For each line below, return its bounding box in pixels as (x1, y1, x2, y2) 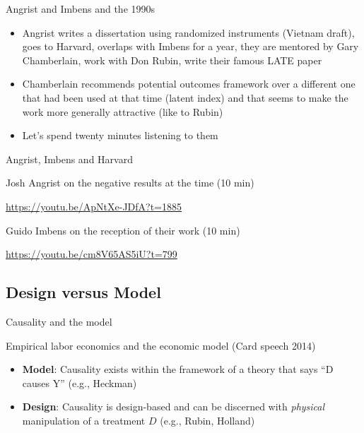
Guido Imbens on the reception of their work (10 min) (6, 223, 240, 237)
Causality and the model (6, 314, 112, 328)
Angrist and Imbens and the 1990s (6, 1, 155, 16)
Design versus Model (6, 281, 161, 303)
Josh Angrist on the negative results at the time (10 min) (6, 175, 254, 190)
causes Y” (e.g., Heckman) (22, 375, 137, 390)
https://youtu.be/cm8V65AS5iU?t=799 (6, 247, 177, 261)
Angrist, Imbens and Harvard (6, 151, 133, 166)
